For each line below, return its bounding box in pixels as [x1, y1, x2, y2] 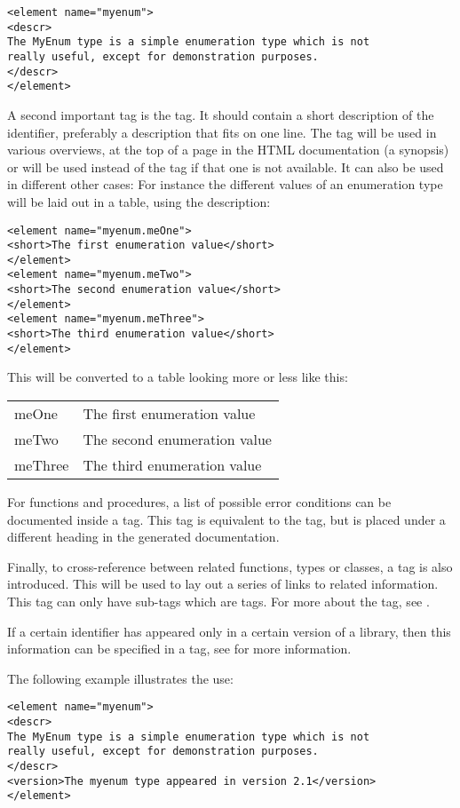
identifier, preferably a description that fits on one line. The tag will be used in [7, 123, 437, 141]
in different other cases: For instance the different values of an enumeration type [7, 175, 443, 194]
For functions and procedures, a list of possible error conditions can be [7, 493, 392, 511]
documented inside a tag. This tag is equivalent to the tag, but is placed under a [7, 510, 446, 528]
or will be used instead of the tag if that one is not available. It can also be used [7, 157, 444, 176]
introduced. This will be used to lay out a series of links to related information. [7, 574, 439, 593]
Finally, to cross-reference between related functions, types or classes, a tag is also [7, 557, 453, 575]
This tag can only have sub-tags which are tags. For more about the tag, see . [7, 591, 430, 610]
